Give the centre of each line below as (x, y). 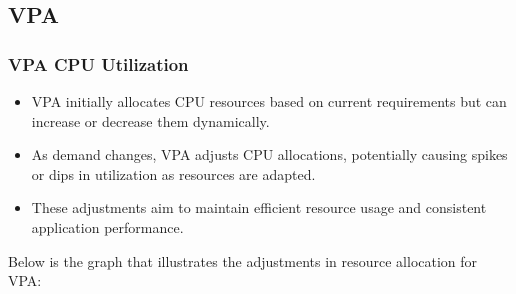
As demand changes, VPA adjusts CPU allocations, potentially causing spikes (269, 154)
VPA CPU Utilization (98, 63)
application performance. (107, 226)
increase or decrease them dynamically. (150, 120)
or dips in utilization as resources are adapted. (173, 173)
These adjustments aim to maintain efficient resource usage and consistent (259, 207)
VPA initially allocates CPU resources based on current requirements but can (269, 101)
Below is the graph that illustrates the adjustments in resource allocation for (243, 260)
